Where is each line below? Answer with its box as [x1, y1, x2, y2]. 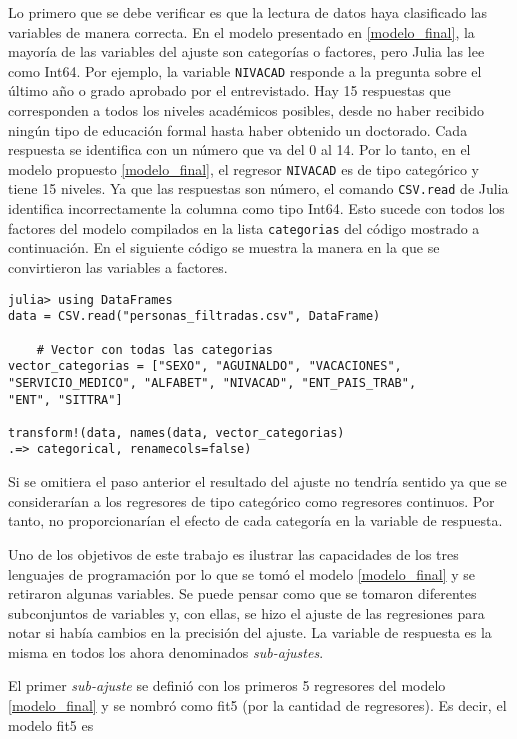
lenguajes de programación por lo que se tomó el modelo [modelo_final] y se [8, 563, 476, 584]
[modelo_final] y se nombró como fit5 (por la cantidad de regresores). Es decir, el [8, 695, 507, 716]
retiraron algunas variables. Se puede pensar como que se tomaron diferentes [8, 583, 477, 604]
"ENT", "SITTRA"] [8, 392, 123, 407]
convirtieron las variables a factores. [8, 256, 228, 277]
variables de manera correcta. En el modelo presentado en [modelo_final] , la [8, 21, 475, 42]
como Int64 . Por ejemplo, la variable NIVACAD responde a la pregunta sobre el [8, 60, 482, 81]
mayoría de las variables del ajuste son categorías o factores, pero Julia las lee [8, 41, 485, 62]
